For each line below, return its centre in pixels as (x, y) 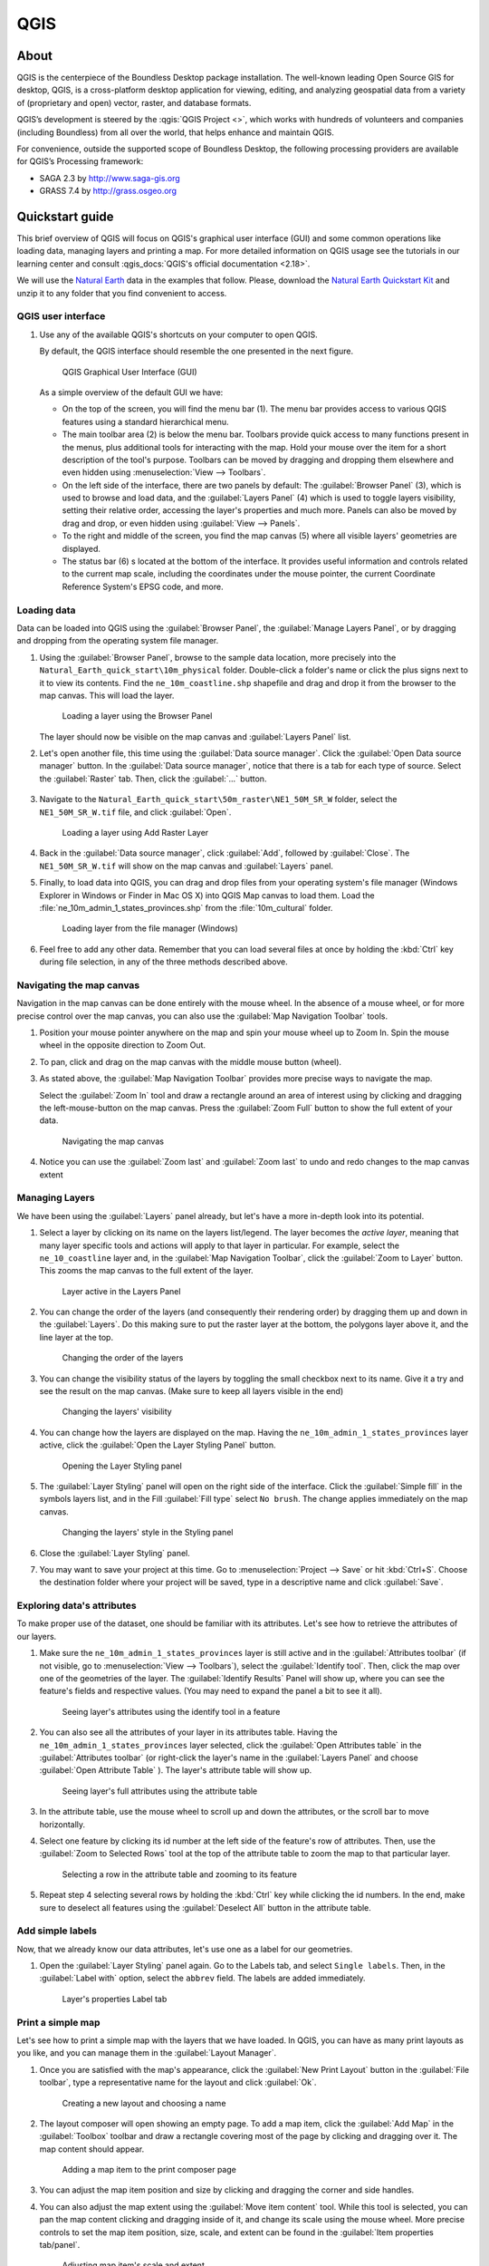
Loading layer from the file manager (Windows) (150, 928)
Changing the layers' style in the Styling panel (148, 1533)
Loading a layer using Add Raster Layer (135, 833)
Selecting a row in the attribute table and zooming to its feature (180, 1874)
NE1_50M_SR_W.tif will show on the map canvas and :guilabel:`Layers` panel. (187, 866)
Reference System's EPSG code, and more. (143, 586)
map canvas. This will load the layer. (107, 695)
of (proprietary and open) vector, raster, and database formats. (134, 102)
